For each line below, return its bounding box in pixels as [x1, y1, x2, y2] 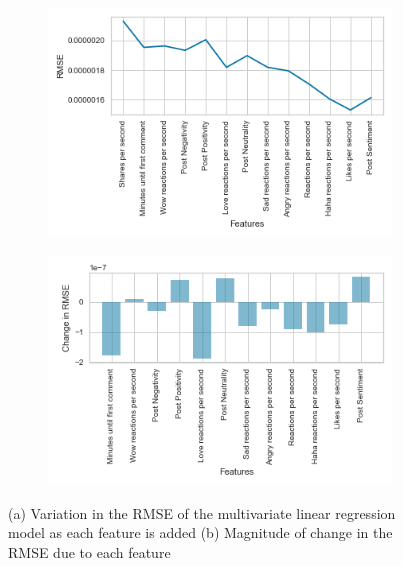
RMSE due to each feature [8, 542, 171, 563]
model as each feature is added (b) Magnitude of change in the [8, 522, 393, 543]
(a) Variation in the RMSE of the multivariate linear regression [8, 502, 396, 523]
